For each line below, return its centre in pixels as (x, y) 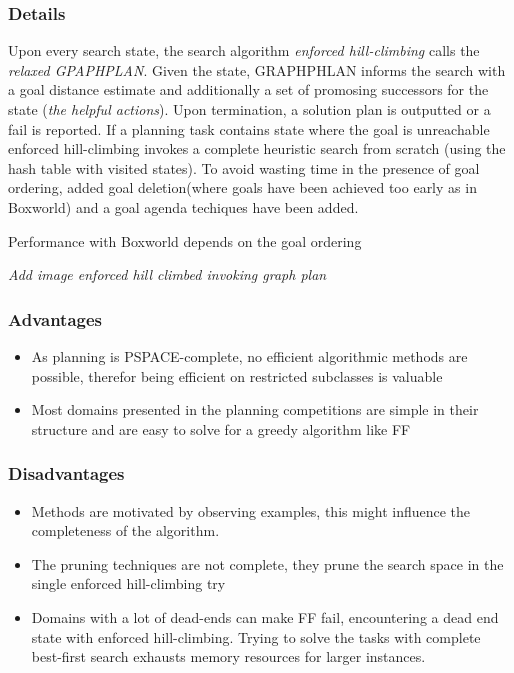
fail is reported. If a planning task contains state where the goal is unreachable (249, 128)
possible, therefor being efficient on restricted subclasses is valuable (237, 375)
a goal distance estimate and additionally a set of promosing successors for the (248, 89)
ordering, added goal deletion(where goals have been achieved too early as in (242, 187)
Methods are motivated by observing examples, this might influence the (251, 510)
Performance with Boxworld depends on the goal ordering (185, 240)
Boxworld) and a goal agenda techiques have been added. (183, 206)
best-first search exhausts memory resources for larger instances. (228, 656)
